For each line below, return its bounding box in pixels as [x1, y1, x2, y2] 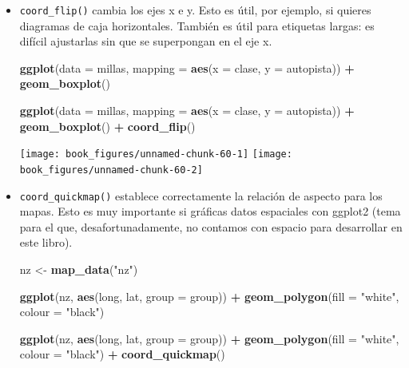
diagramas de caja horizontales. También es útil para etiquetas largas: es [19, 17, 375, 34]
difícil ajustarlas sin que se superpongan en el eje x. [19, 33, 272, 49]
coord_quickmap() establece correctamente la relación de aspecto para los [19, 187, 383, 204]
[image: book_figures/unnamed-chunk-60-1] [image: [19, 148, 292, 160]
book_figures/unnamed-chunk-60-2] [19, 164, 203, 176]
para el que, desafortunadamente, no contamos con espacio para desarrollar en [19, 218, 403, 235]
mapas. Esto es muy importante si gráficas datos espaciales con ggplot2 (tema [19, 203, 401, 220]
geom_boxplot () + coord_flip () [19, 117, 196, 134]
